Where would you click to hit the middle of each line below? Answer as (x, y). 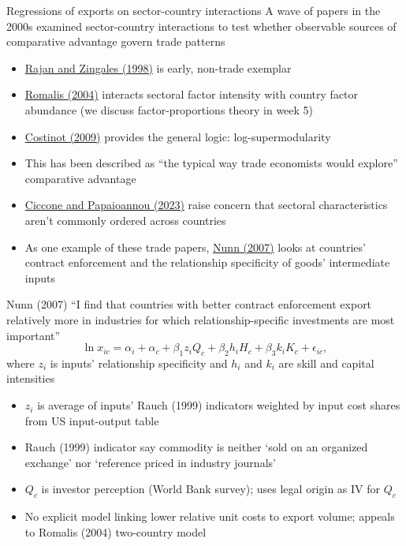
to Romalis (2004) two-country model (115, 531)
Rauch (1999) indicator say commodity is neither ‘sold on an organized (196, 447)
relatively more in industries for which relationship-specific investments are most (201, 319)
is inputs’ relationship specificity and (139, 363)
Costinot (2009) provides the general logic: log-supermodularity (178, 136)
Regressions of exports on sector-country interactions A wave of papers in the (194, 10)
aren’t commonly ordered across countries (125, 220)
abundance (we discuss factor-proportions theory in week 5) (169, 109)
